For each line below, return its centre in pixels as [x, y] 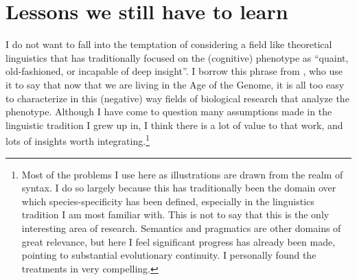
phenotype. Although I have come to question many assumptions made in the [169, 112]
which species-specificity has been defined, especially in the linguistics [168, 201]
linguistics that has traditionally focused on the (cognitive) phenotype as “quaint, [177, 57]
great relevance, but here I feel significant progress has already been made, [178, 241]
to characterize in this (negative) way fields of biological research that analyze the [177, 98]
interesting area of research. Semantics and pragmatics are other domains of [181, 227]
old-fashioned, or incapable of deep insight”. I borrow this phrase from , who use [174, 71]
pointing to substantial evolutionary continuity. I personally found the [169, 255]
